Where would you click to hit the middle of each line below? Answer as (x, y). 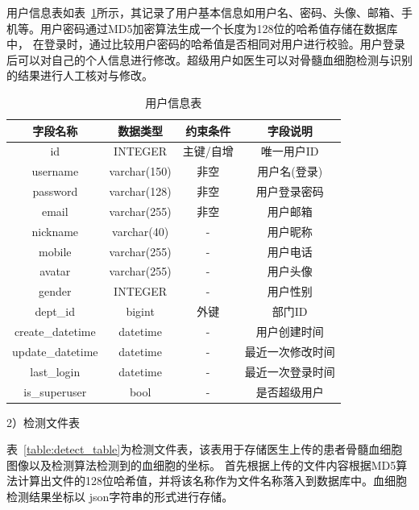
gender (55, 291)
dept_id (55, 311)
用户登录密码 (290, 191)
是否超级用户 (290, 391)
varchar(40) (141, 231)
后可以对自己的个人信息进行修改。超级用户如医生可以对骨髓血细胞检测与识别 (209, 59)
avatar (55, 271)
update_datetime (55, 351)
